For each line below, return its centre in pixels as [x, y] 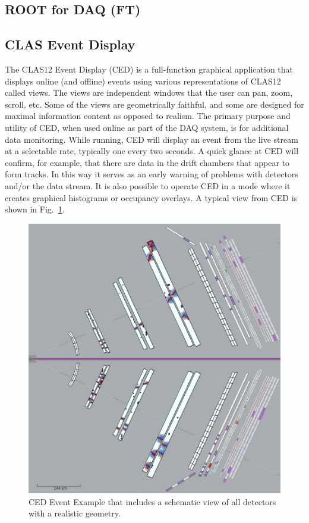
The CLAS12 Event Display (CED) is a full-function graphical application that [149, 69]
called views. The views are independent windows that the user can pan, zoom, [149, 93]
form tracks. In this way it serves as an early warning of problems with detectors [152, 174]
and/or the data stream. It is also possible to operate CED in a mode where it [148, 185]
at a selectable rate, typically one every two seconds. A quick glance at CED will [152, 151]
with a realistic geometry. [75, 513]
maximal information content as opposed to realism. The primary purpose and [148, 116]
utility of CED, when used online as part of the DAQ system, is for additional [147, 127]
